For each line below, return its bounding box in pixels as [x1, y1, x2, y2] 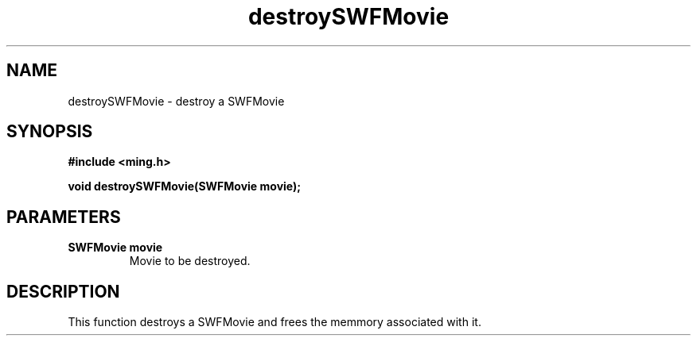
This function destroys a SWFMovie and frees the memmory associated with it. [68, 315, 481, 329]
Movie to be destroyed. [129, 254, 251, 268]
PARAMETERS [6, 206, 121, 227]
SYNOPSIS [6, 121, 93, 142]
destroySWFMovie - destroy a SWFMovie [68, 94, 285, 108]
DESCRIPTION [6, 281, 120, 302]
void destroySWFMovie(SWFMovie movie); [68, 179, 302, 194]
